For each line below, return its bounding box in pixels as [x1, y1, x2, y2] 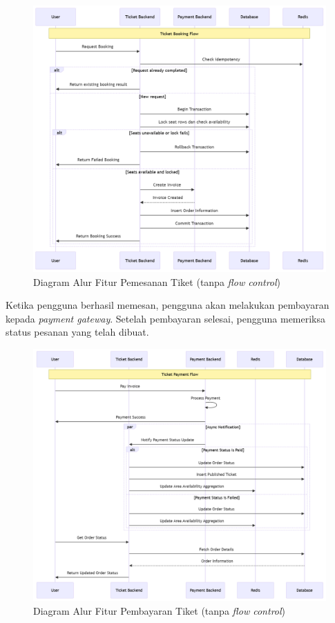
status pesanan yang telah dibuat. [6, 325, 149, 339]
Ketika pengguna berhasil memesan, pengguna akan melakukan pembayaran [6, 298, 329, 312]
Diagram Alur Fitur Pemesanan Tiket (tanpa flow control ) [33, 274, 281, 289]
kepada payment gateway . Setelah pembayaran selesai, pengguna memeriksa [6, 311, 326, 325]
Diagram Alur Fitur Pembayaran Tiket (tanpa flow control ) [33, 603, 286, 617]
